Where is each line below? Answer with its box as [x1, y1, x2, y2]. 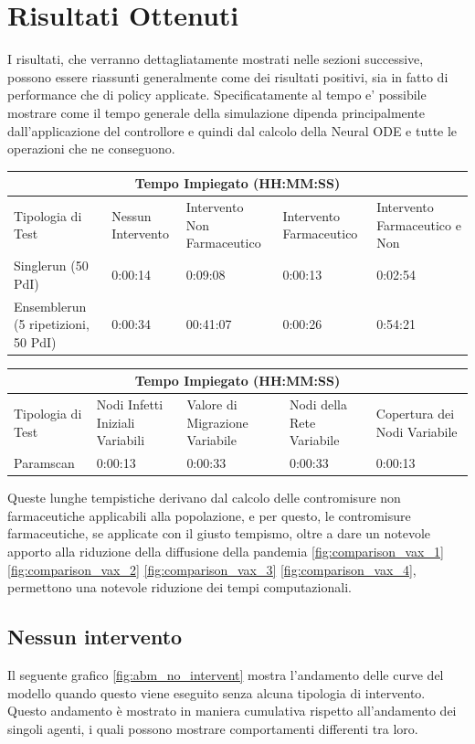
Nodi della [289, 395, 347, 414]
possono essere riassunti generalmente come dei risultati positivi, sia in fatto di [7, 67, 449, 86]
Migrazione [186, 412, 248, 431]
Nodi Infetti [96, 395, 164, 414]
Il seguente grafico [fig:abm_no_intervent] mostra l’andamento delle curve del [7, 665, 444, 685]
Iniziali [96, 412, 135, 431]
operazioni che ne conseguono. [7, 139, 175, 158]
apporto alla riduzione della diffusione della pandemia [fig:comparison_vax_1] [7, 542, 444, 561]
